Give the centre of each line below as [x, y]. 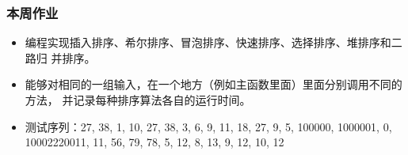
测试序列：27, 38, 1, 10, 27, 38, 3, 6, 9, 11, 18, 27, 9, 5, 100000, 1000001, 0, [208, 126]
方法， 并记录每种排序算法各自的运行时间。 [138, 100]
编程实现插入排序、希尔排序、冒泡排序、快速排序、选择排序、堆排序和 [208, 42]
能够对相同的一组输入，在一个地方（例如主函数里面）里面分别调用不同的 [214, 84]
